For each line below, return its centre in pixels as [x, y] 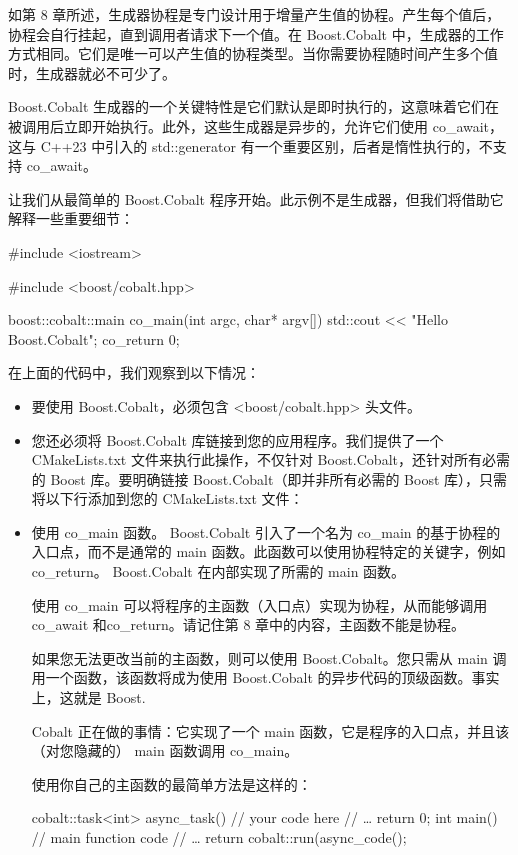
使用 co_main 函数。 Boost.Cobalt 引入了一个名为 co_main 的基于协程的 [266, 531]
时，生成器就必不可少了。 [92, 72]
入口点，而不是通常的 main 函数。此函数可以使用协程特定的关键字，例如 [268, 551]
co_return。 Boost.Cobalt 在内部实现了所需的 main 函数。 [218, 571]
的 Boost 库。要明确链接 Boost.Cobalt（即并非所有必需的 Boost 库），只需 [269, 478]
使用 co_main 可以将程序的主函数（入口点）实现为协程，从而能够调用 [259, 604]
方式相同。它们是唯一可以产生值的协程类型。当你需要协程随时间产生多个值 [253, 53]
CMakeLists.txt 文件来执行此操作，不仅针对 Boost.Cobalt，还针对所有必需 [270, 459]
